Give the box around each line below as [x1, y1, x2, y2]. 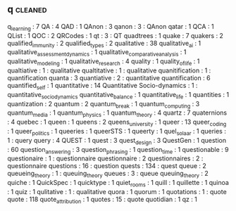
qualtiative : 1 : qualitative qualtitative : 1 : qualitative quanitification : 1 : [7, 66, 211, 75]
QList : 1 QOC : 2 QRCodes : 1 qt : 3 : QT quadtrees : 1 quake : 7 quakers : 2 [7, 31, 224, 39]
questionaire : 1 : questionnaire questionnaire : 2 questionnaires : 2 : [7, 154, 204, 162]
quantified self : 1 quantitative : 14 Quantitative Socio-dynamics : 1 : [7, 82, 198, 91]
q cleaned [7, 4, 47, 15]
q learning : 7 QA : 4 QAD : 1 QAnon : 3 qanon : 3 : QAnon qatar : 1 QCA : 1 [7, 22, 214, 32]
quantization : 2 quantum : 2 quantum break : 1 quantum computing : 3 [7, 99, 200, 110]
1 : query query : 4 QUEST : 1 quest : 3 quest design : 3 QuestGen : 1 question [7, 136, 227, 146]
